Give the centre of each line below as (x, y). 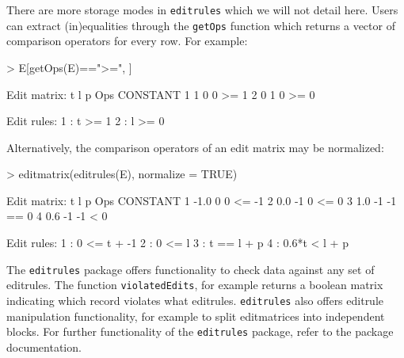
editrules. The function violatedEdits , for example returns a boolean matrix (195, 285)
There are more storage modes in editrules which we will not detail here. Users (202, 10)
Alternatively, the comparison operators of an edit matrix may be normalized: (195, 147)
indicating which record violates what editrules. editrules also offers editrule (195, 300)
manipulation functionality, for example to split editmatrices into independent (196, 316)
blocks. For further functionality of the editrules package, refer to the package (200, 331)
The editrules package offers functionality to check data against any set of (191, 269)
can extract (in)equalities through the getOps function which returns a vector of (201, 25)
